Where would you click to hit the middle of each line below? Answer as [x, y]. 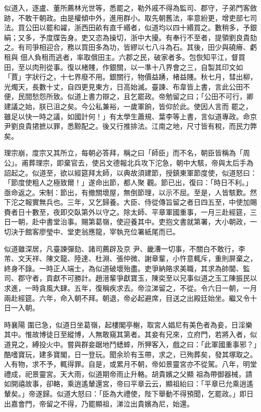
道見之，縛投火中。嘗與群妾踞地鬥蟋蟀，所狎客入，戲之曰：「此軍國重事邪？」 [130, 344]
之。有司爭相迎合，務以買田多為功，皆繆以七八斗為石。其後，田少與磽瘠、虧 [130, 47]
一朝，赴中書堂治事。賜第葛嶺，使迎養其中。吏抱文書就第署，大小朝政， [130, 222]
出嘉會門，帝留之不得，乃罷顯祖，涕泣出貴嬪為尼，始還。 [99, 403]
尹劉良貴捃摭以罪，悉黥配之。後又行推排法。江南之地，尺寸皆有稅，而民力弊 [130, 126]
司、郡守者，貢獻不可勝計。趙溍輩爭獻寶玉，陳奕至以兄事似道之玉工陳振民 [127, 278]
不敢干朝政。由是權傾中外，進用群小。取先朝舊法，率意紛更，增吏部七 [134, 17]
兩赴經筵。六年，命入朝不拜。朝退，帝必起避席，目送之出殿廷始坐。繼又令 [127, 298]
